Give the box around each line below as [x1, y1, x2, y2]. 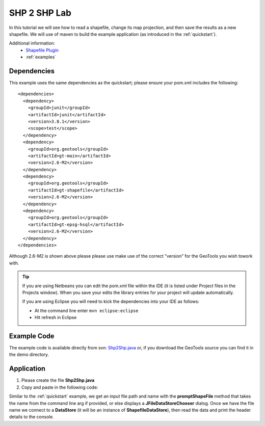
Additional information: [9, 40, 55, 46]
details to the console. [9, 414, 54, 420]
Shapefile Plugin [26, 47, 59, 53]
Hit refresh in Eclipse [34, 315, 77, 320]
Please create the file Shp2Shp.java [21, 377, 95, 383]
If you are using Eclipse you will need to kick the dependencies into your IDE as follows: [22, 298, 200, 304]
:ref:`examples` [26, 54, 56, 60]
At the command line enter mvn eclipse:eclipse [34, 307, 138, 314]
